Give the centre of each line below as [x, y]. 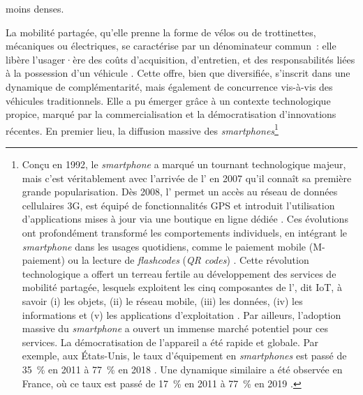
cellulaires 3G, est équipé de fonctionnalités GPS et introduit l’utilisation [178, 205]
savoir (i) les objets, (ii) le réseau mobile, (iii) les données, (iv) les [162, 300]
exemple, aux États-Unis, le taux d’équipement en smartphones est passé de [184, 356]
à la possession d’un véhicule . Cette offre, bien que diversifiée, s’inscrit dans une [178, 73]
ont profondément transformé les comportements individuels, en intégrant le [185, 232]
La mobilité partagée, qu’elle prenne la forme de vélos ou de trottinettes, [161, 32]
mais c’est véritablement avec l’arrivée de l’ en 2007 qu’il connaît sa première [187, 178]
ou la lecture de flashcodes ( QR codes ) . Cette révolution [188, 260]
